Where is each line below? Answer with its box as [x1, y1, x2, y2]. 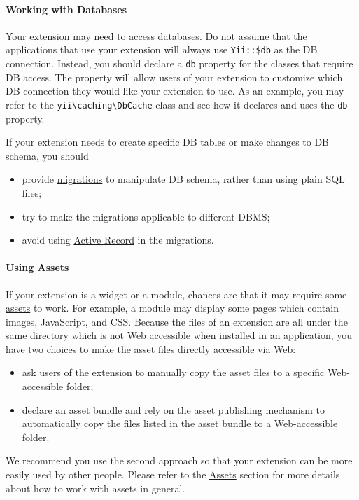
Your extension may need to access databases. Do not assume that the [6, 28, 307, 43]
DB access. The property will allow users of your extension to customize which [6, 69, 343, 84]
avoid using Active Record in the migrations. [22, 232, 214, 247]
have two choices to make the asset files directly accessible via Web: [6, 341, 296, 356]
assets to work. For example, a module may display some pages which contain [6, 300, 339, 315]
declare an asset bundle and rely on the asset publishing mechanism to [22, 402, 325, 417]
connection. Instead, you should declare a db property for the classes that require [6, 56, 353, 71]
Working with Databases [6, 1, 127, 16]
